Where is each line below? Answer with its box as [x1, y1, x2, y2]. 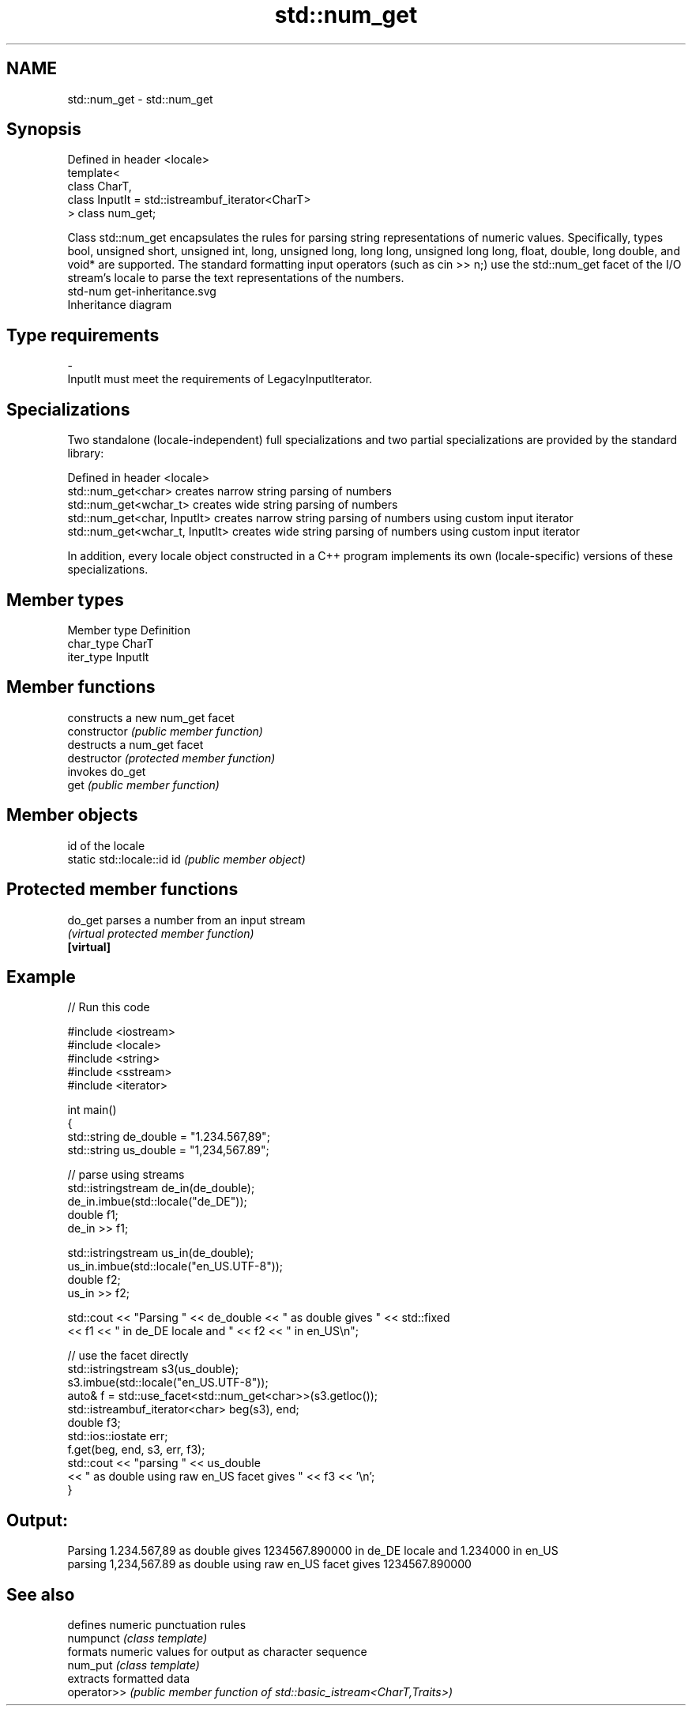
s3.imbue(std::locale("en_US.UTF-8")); [67, 1375, 269, 1390]
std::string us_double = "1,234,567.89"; [67, 1143, 269, 1157]
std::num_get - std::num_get [67, 92, 213, 106]
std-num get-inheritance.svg [67, 284, 216, 299]
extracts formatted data [67, 1672, 190, 1686]
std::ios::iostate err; [67, 1429, 168, 1443]
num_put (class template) [67, 1658, 200, 1672]
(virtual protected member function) [67, 926, 254, 940]
